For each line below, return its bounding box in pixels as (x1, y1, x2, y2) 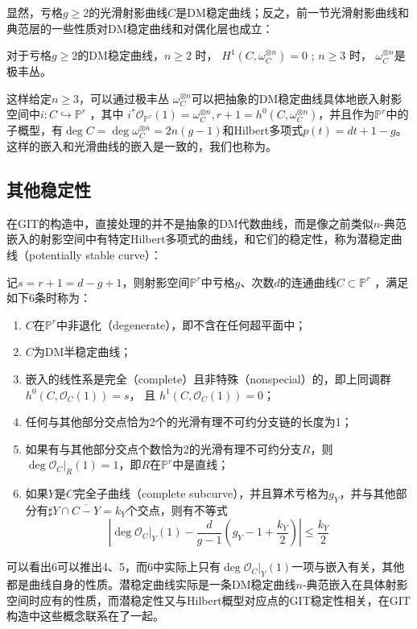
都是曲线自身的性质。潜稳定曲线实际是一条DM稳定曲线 (6, 576, 296, 593)
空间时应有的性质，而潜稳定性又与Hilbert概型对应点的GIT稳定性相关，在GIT (6, 591, 411, 608)
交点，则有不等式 (137, 501, 228, 518)
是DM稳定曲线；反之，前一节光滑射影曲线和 (175, 4, 409, 20)
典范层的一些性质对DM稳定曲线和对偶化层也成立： (6, 19, 274, 36)
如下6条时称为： (6, 289, 91, 306)
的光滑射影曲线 (89, 4, 168, 20)
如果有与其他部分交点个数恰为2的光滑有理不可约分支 (25, 440, 302, 457)
